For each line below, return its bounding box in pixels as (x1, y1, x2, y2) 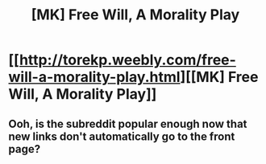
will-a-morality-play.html (8, 68, 181, 86)
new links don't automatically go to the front (8, 129, 235, 143)
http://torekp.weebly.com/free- (19, 51, 236, 69)
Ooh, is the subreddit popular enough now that (8, 117, 247, 130)
